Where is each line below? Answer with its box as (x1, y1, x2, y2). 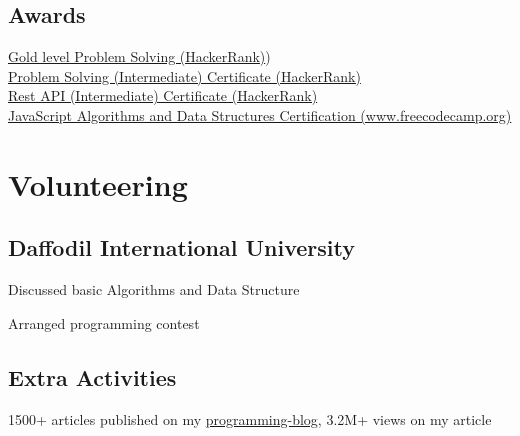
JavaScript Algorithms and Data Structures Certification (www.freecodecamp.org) (8, 104, 512, 125)
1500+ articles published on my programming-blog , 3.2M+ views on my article (8, 408, 492, 429)
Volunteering (8, 163, 188, 204)
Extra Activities (8, 361, 177, 392)
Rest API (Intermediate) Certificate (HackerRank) (8, 85, 318, 106)
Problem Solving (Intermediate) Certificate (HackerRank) (8, 65, 361, 86)
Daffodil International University (8, 232, 355, 263)
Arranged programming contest (8, 312, 200, 333)
